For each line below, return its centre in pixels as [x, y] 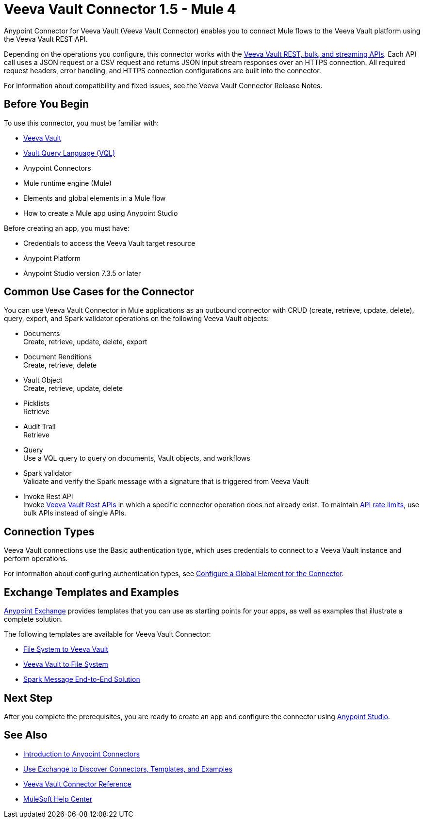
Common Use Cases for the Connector [99, 292]
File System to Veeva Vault [66, 649]
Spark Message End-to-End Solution [82, 679]
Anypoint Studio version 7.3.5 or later [82, 273]
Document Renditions [58, 357]
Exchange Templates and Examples [91, 592]
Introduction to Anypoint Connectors [82, 754]
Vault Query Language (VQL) [69, 153]
